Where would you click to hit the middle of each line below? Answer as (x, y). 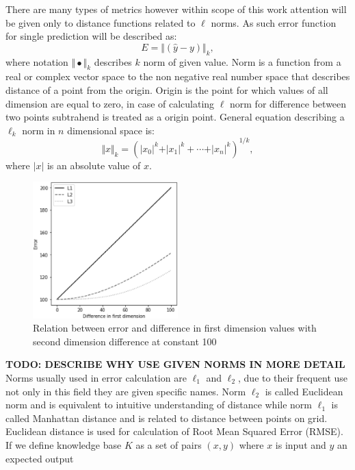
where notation (37, 61)
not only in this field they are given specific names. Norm (126, 391)
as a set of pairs (169, 444)
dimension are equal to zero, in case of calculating (110, 103)
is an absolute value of (94, 165)
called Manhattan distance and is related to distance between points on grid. (167, 418)
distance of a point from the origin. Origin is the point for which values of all (167, 89)
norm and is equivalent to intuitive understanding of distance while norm (159, 405)
